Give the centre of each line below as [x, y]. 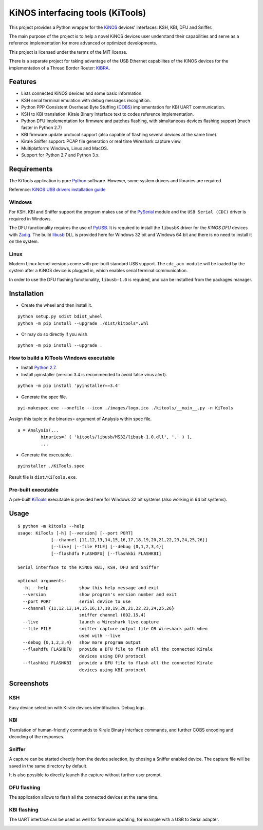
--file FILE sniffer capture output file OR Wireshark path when [115, 629]
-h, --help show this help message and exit [91, 588]
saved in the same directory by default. [48, 766]
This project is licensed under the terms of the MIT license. [68, 52]
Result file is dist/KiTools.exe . [43, 477]
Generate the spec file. [44, 397]
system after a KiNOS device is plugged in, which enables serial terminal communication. [98, 271]
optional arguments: [42, 581]
